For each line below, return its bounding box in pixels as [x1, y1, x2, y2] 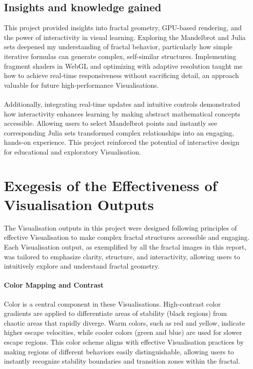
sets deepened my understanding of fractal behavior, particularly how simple [4, 41, 233, 52]
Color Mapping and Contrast [4, 280, 104, 290]
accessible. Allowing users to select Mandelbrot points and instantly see [4, 118, 217, 128]
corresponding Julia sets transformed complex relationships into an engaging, [4, 127, 234, 137]
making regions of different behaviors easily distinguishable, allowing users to [4, 346, 234, 356]
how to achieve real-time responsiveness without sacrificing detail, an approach [4, 70, 239, 80]
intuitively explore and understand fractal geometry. [4, 261, 160, 271]
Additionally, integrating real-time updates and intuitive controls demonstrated [4, 98, 241, 109]
